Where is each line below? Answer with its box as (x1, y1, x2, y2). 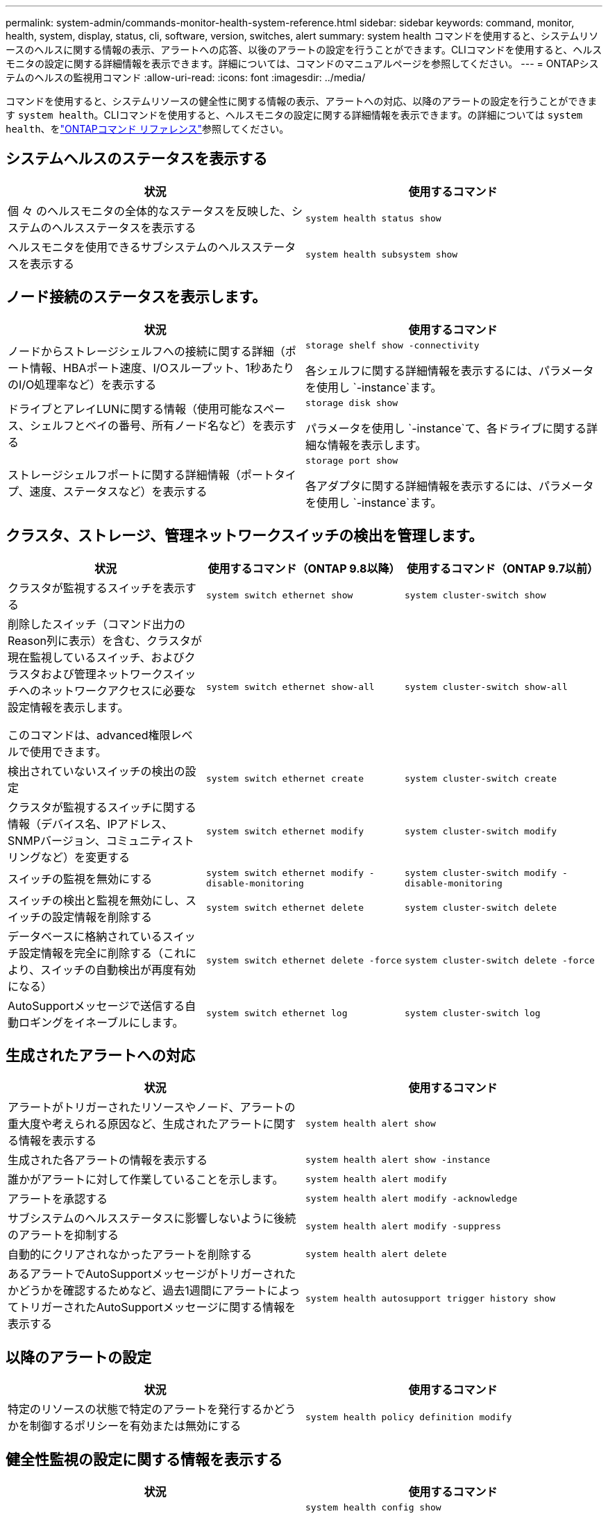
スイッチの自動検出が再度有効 (40, 962, 196, 977)
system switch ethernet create (205, 773, 364, 784)
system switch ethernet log (205, 1008, 348, 1019)
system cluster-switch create (404, 773, 557, 784)
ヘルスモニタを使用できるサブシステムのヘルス (8, 239, 252, 254)
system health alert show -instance (305, 1154, 491, 1165)
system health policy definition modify (305, 1411, 512, 1422)
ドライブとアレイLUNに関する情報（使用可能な (8, 402, 253, 416)
